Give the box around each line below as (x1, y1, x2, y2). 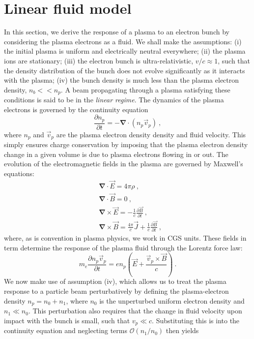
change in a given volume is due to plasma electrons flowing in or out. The (4, 149, 228, 159)
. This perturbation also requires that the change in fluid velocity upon (28, 306, 242, 316)
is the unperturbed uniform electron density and (99, 295, 245, 306)
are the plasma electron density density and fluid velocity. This (56, 129, 246, 139)
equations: (4, 168, 34, 179)
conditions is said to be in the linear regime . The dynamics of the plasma (4, 94, 224, 105)
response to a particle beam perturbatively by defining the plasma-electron (4, 286, 229, 296)
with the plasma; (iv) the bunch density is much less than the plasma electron (4, 75, 239, 85)
